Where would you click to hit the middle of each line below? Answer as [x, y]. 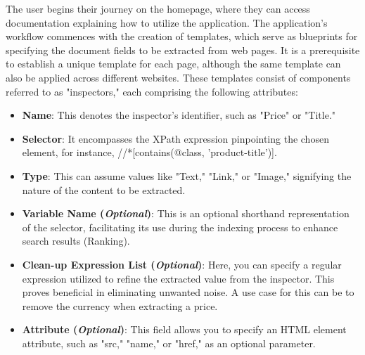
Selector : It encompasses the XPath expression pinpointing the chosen [175, 138]
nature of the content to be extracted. [104, 189]
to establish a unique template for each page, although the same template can [173, 64]
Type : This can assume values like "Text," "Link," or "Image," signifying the [187, 175]
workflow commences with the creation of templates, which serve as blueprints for [182, 36]
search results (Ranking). [76, 241]
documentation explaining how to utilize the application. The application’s [167, 22]
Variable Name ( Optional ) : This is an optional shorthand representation [186, 213]
